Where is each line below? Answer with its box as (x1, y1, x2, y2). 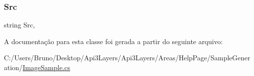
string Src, (4, 20, 35, 30)
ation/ (4, 62, 23, 72)
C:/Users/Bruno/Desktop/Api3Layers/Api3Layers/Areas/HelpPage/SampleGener (4, 52, 251, 63)
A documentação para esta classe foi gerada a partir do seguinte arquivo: (4, 36, 223, 46)
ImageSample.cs (23, 62, 71, 72)
